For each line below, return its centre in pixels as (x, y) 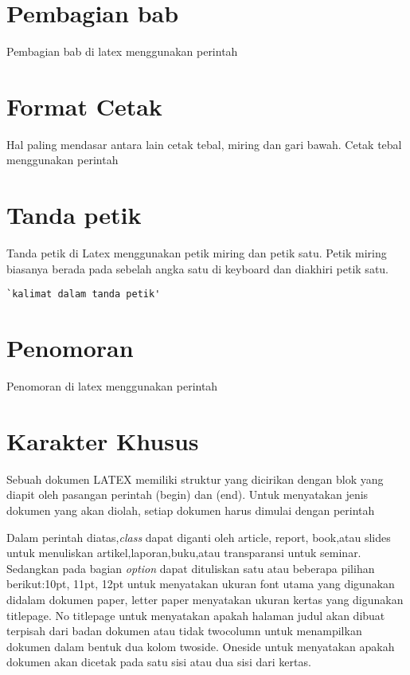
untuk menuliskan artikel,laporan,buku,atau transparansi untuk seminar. (184, 553)
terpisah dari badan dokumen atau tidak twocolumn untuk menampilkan (184, 631)
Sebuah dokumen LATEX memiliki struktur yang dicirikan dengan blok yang (195, 479)
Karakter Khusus (103, 440)
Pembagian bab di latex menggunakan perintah (122, 51)
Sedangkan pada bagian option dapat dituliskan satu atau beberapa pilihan (191, 568)
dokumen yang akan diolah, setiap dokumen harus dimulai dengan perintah (191, 510)
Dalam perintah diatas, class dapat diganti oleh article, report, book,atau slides (199, 537)
